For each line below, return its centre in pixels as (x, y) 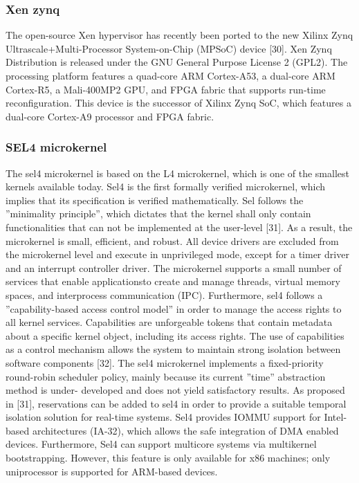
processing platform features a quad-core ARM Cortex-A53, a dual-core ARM (171, 75)
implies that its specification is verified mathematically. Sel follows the (155, 200)
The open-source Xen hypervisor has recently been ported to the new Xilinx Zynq (179, 35)
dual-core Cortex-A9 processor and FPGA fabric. (110, 116)
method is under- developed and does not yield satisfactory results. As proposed (175, 390)
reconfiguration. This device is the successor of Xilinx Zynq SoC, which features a (178, 103)
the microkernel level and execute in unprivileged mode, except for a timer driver (177, 254)
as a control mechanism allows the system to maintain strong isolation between (173, 349)
